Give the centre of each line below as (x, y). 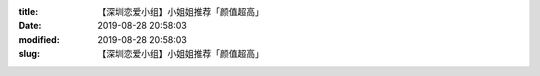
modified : (39, 39)
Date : (30, 26)
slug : (29, 54)
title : (28, 11)
